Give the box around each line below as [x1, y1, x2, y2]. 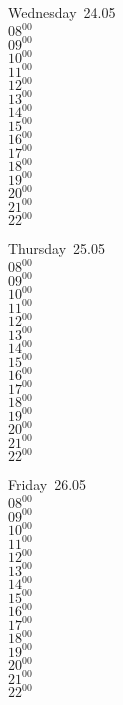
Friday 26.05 [8, 474, 87, 495]
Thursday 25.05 [8, 238, 105, 259]
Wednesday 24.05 [8, 2, 116, 22]
